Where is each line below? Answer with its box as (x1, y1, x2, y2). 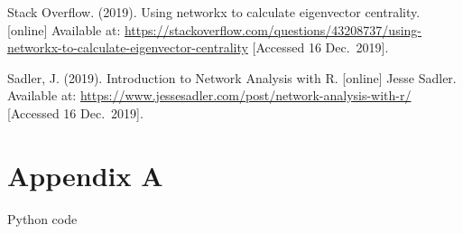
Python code (7, 209, 78, 228)
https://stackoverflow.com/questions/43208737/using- (124, 20, 421, 39)
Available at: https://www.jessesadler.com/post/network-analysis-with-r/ (7, 86, 412, 105)
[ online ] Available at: (7, 20, 121, 39)
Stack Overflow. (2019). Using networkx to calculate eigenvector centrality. (7, 3, 421, 21)
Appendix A (7, 156, 163, 193)
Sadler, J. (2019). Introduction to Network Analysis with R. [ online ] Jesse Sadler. (7, 68, 457, 87)
